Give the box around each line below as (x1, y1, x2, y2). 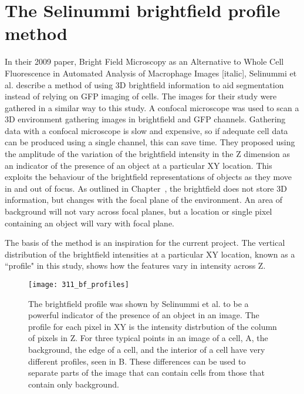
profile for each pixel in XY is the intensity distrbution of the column (28, 320, 277, 332)
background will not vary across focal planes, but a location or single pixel (5, 205, 272, 218)
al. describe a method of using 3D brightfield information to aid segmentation (5, 78, 284, 91)
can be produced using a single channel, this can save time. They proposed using (5, 136, 295, 148)
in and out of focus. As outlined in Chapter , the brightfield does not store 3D (5, 182, 287, 194)
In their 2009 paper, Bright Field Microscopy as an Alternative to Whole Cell (5, 55, 284, 68)
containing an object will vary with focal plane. (5, 216, 175, 229)
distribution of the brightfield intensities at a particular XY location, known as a (5, 248, 295, 260)
